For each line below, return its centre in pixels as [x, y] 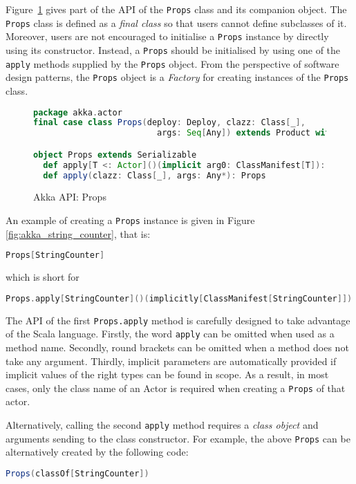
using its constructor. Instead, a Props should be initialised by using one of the [173, 49]
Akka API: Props [70, 197]
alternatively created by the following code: [97, 452]
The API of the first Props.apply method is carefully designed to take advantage [178, 320]
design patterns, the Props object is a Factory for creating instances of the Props [177, 77]
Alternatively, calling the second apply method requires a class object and [162, 424]
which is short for [43, 277]
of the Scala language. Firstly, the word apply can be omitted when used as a [170, 334]
